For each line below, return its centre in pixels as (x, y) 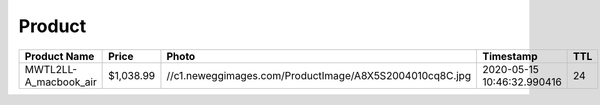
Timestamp (509, 56)
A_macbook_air (60, 82)
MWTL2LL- (51, 69)
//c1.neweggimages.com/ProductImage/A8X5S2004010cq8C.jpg (319, 75)
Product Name (59, 56)
